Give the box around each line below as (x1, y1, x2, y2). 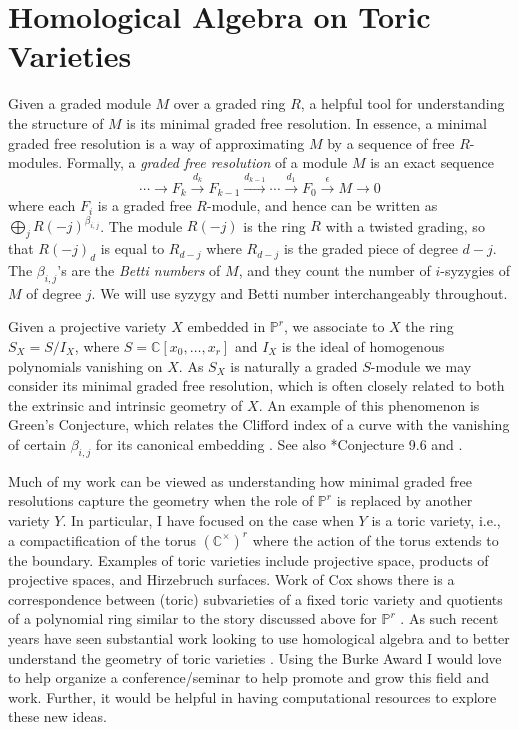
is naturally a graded (230, 355, 358, 376)
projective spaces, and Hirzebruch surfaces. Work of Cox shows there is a (8, 569, 455, 590)
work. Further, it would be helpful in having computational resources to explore (8, 686, 497, 707)
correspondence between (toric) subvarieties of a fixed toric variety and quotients (8, 588, 503, 609)
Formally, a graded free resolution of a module (66, 152, 348, 173)
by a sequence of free (327, 132, 455, 153)
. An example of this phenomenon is (258, 394, 480, 415)
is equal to (100, 238, 165, 259)
